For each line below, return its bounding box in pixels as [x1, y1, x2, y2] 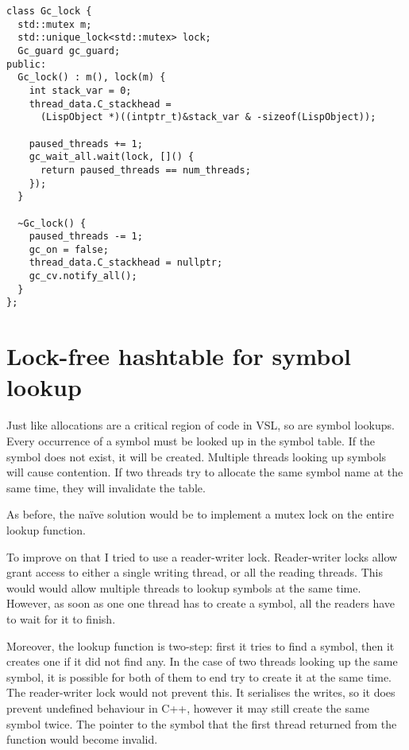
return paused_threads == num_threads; [40, 164, 251, 176]
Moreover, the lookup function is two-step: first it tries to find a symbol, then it [6, 637, 395, 654]
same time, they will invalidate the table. [6, 479, 206, 495]
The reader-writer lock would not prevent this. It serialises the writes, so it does [6, 684, 395, 701]
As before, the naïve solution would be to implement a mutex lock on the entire [6, 506, 394, 523]
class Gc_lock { [6, 6, 92, 17]
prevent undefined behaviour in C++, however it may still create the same [6, 699, 369, 716]
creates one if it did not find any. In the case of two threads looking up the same [6, 653, 398, 670]
